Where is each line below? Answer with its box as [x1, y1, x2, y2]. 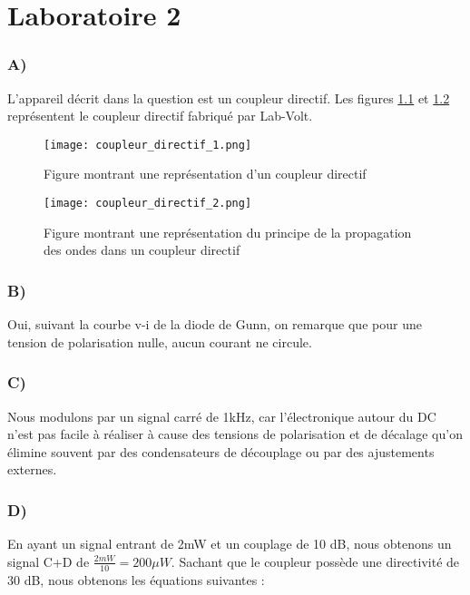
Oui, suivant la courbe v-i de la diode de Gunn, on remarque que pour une [7, 315, 422, 334]
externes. [7, 460, 57, 479]
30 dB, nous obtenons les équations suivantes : [7, 570, 265, 589]
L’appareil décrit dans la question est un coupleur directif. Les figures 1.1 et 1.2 [7, 88, 450, 107]
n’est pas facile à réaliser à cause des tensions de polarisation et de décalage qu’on [7, 424, 463, 444]
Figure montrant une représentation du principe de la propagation [44, 222, 412, 241]
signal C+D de [7, 551, 90, 571]
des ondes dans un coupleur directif [44, 240, 240, 259]
